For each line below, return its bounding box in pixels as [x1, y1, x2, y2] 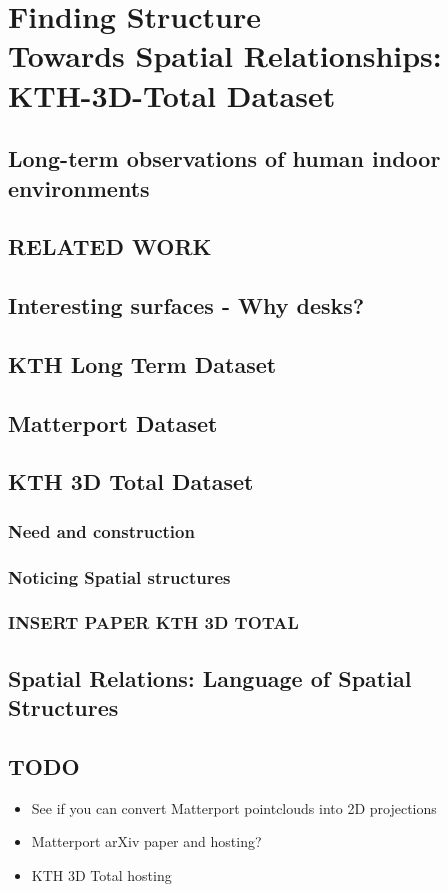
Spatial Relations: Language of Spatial [8, 662, 412, 693]
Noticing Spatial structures [8, 564, 231, 589]
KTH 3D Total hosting [31, 864, 172, 885]
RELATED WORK [8, 231, 212, 262]
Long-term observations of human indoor [8, 143, 441, 174]
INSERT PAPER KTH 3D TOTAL [8, 610, 299, 635]
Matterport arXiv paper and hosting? [31, 831, 262, 852]
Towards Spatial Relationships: [8, 35, 442, 76]
